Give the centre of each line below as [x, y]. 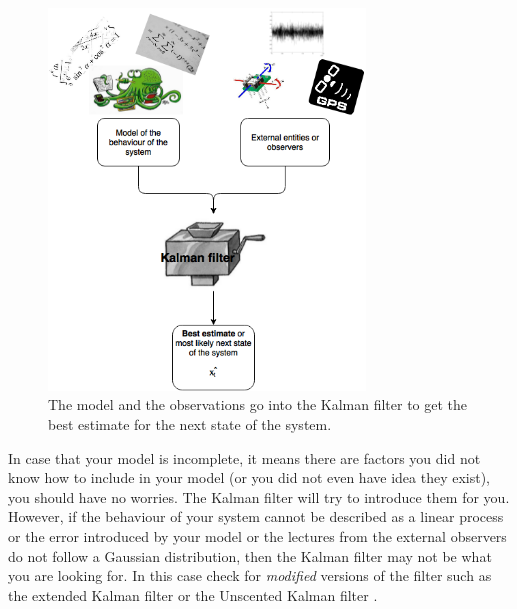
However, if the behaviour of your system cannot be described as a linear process [256, 516]
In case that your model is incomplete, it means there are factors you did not [244, 457]
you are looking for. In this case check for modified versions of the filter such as [250, 575]
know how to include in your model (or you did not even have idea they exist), [249, 477]
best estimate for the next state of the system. [190, 424]
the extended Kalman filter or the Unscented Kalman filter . [193, 594]
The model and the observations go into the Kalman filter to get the [258, 404]
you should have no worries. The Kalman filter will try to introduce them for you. [259, 496]
